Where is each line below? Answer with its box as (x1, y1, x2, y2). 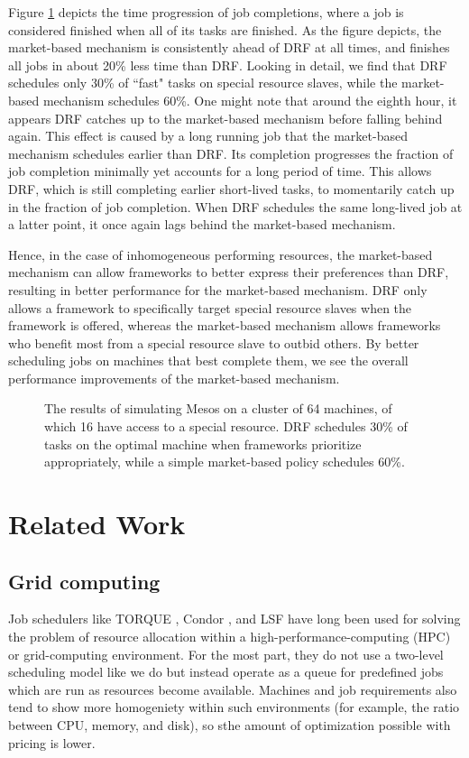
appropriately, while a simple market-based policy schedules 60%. (44, 452, 405, 471)
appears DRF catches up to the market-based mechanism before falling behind (8, 108, 443, 127)
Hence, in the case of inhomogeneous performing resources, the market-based (8, 245, 433, 263)
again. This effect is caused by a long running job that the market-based (8, 126, 408, 145)
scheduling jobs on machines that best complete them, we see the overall (8, 351, 409, 370)
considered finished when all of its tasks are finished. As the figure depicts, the (8, 20, 442, 39)
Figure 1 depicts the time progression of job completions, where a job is (8, 3, 404, 21)
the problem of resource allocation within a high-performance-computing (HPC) (8, 627, 451, 646)
